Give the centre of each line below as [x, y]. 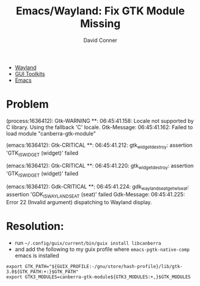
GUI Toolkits [30, 73]
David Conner [100, 40]
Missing [100, 24]
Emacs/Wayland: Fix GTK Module [100, 11]
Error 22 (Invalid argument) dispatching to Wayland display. [79, 202]
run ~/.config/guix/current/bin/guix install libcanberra [88, 242]
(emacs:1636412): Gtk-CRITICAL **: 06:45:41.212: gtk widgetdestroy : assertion [99, 146]
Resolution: [35, 226]
